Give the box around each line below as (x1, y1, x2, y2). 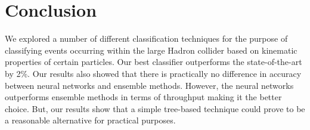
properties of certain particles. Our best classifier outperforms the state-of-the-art (5, 55, 302, 68)
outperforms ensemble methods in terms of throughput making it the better (5, 91, 282, 103)
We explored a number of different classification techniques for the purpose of (5, 32, 288, 45)
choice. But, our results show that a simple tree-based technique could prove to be (5, 102, 305, 114)
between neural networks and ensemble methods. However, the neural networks (5, 79, 294, 91)
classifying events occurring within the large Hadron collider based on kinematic (5, 44, 297, 56)
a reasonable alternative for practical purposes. (5, 114, 176, 126)
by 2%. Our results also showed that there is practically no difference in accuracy (5, 67, 302, 79)
